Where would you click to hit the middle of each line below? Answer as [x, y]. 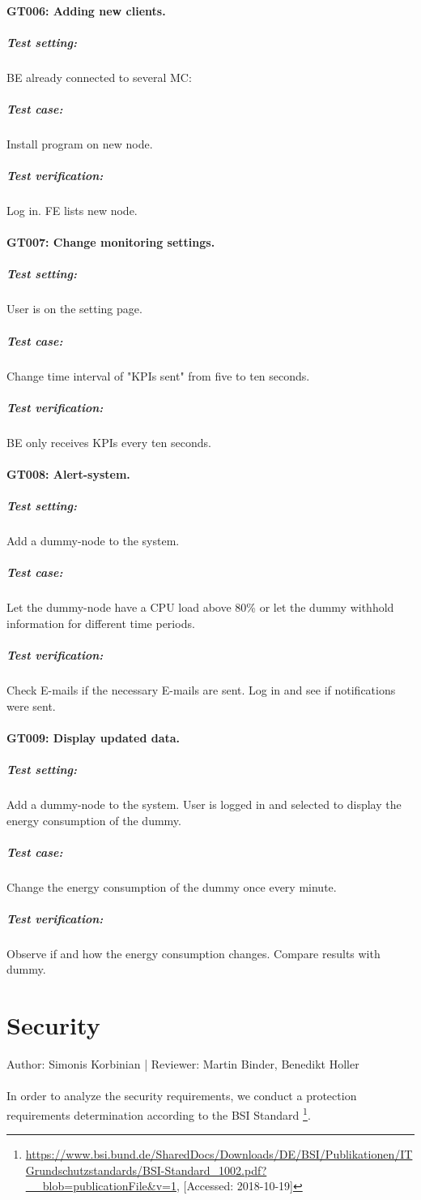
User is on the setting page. [74, 309]
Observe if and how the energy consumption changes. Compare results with [193, 953]
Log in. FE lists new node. [72, 211]
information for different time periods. [101, 623]
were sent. [31, 705]
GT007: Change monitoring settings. [111, 242]
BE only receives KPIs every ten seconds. [109, 442]
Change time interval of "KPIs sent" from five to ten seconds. [158, 375]
